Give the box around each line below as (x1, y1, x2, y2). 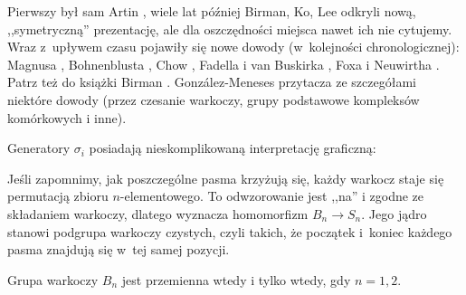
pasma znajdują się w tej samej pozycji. (7, 240, 230, 259)
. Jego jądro (361, 204, 427, 223)
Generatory (7, 138, 71, 157)
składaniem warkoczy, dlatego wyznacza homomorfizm (7, 204, 309, 223)
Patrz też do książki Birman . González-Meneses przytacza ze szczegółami (7, 72, 416, 91)
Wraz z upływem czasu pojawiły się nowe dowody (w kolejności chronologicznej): (7, 37, 460, 56)
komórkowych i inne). (7, 108, 127, 127)
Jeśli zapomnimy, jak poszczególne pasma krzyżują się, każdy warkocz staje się (7, 168, 444, 187)
